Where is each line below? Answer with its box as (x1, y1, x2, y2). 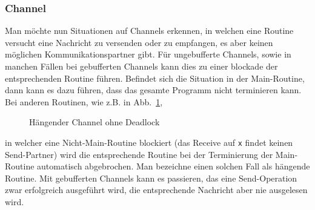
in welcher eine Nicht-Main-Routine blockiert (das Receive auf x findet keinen (5, 136, 293, 148)
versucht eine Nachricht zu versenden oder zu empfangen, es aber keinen (5, 36, 273, 48)
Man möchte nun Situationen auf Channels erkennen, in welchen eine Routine (5, 24, 294, 37)
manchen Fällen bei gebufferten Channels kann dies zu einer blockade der (5, 60, 278, 72)
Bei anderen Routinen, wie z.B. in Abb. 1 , (5, 95, 163, 108)
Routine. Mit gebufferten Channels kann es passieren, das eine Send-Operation (5, 171, 297, 184)
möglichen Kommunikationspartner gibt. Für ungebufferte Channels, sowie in (5, 48, 291, 61)
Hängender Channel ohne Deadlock (29, 116, 160, 128)
